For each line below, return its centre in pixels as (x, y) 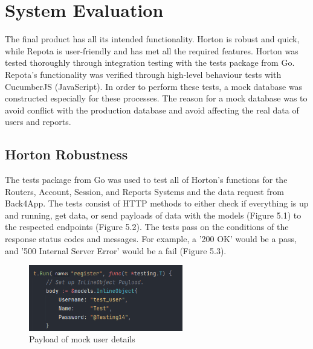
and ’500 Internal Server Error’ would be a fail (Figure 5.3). (116, 250)
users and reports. (38, 122)
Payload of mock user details (82, 339)
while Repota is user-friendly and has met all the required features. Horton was (152, 50)
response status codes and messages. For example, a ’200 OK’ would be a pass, (151, 239)
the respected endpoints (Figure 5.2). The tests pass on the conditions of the (147, 227)
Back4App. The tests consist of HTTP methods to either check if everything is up (157, 203)
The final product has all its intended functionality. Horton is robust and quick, (152, 39)
